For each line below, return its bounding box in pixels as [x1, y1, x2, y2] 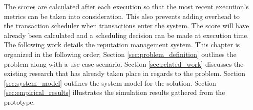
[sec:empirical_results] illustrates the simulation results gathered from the [4, 87, 225, 97]
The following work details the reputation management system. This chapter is [4, 39, 240, 50]
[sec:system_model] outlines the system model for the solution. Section [4, 77, 216, 88]
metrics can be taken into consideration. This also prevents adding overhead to [4, 11, 240, 21]
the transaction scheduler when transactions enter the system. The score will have [4, 20, 249, 31]
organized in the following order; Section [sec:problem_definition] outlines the [4, 49, 236, 59]
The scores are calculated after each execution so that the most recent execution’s [4, 1, 249, 11]
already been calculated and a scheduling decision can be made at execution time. [4, 30, 249, 40]
